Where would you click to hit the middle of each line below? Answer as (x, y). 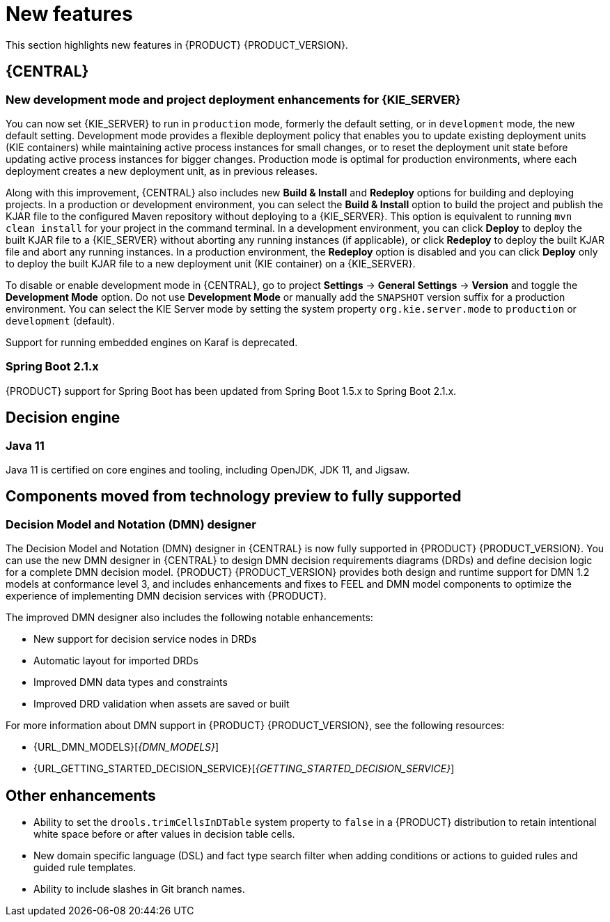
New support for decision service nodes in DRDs (145, 639)
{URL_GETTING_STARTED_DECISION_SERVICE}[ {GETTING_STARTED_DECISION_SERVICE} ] (244, 769)
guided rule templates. (85, 867)
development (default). (60, 320)
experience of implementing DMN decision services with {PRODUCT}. (166, 596)
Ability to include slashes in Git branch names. (139, 889)
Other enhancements (81, 795)
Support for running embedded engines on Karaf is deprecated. (152, 342)
